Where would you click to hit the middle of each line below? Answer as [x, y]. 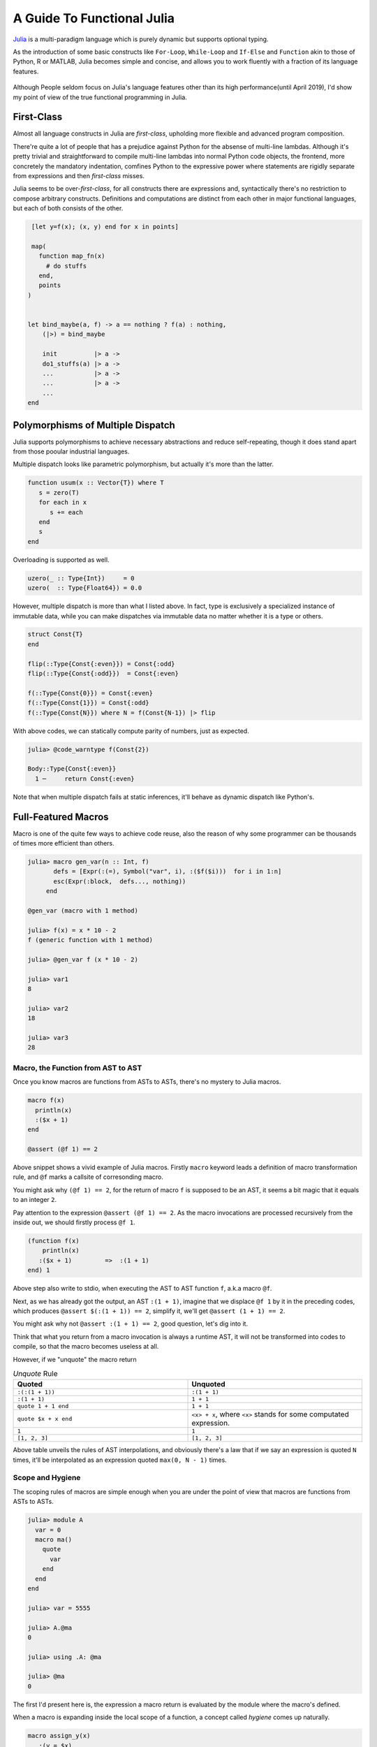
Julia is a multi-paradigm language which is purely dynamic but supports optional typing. [141, 39]
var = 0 [48, 1530]
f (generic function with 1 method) [90, 940]
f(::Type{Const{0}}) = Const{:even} [90, 693]
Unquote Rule [36, 1374]
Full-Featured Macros [61, 817]
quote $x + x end [45, 1419]
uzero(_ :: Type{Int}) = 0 [81, 578]
